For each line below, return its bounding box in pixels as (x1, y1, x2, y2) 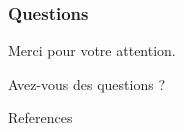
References (8, 107, 73, 128)
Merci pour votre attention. (8, 40, 176, 61)
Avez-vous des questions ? (8, 73, 165, 94)
